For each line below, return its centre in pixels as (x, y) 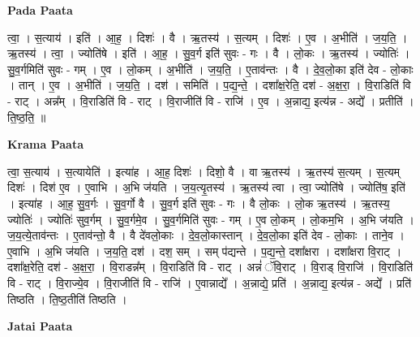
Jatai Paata (40, 326)
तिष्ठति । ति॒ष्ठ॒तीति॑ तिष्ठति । (67, 298)
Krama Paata (45, 144)
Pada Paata (40, 10)
